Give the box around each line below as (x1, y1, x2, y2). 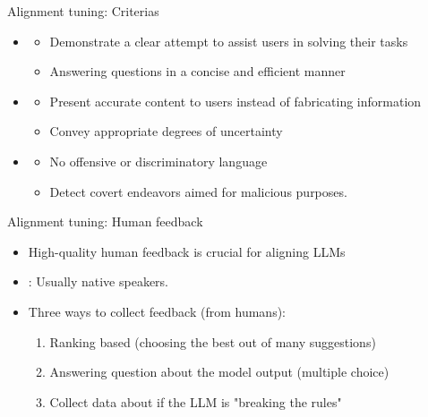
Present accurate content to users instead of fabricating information (49, 91, 422, 110)
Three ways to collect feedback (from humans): (28, 302, 286, 320)
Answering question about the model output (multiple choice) (49, 362, 389, 381)
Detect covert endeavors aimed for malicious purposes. (49, 182, 347, 200)
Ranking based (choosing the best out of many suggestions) (49, 332, 376, 351)
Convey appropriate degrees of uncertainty (49, 122, 283, 140)
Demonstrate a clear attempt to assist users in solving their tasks (49, 31, 408, 50)
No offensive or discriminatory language (49, 151, 268, 170)
